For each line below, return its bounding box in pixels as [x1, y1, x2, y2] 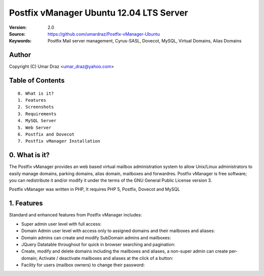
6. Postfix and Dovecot [18, 131, 75, 137]
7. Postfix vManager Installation [18, 138, 100, 144]
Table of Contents [9, 76, 65, 85]
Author [9, 51, 31, 59]
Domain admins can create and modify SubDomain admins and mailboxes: [21, 234, 171, 240]
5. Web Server [18, 125, 51, 130]
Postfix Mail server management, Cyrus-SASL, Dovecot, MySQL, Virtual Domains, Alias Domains [47, 38, 242, 44]
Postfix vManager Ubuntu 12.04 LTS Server [9, 7, 188, 18]
